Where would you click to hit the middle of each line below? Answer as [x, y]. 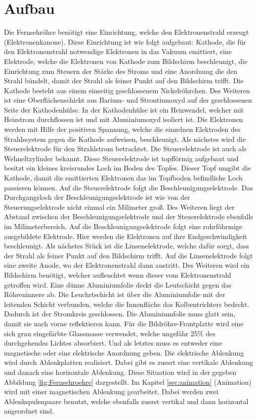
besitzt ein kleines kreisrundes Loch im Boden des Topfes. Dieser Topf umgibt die [128, 168]
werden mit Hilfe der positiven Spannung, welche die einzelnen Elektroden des [122, 129]
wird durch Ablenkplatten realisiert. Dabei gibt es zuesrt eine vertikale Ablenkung [128, 362]
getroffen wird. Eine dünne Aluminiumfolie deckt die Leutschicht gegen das [118, 284]
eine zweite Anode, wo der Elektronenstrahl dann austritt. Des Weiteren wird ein [127, 265]
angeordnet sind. [29, 411]
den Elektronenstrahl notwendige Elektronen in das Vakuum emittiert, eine [118, 51]
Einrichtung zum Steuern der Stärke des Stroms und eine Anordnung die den [121, 71]
